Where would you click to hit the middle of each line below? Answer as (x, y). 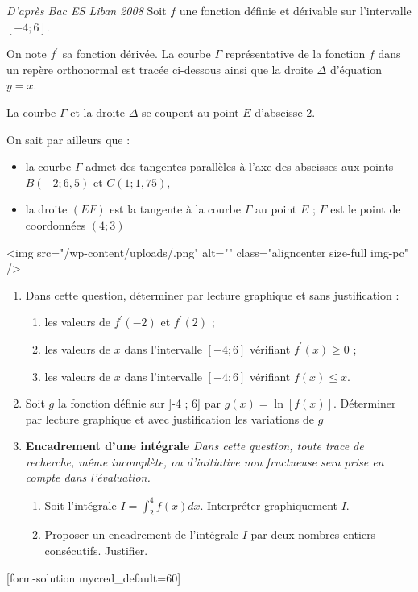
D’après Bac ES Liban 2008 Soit (87, 10)
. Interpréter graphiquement (269, 505)
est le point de (366, 209)
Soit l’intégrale (81, 505)
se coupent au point (190, 112)
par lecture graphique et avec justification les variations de (170, 418)
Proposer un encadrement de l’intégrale (141, 534)
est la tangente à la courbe (175, 209)
